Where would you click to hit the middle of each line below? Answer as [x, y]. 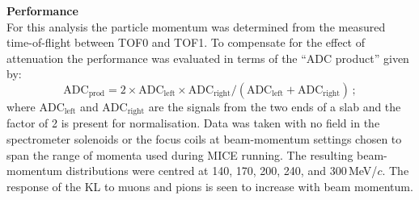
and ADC [104, 106]
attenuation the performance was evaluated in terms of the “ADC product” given [208, 58]
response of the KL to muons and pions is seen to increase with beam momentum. [210, 186]
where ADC [36, 106]
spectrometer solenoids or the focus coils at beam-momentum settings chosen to [204, 139]
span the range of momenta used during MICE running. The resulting [180, 154]
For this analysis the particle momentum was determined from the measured [196, 26]
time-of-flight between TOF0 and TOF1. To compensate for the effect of [186, 42]
